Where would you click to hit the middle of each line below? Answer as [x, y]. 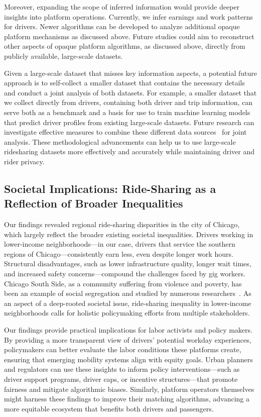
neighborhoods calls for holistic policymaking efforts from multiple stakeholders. [127, 313]
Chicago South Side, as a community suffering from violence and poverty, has [123, 283]
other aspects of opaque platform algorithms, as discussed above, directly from [125, 46]
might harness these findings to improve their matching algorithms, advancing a [127, 399]
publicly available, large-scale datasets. [63, 56]
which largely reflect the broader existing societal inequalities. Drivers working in [129, 234]
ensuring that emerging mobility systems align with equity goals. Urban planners [128, 359]
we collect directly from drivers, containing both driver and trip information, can [128, 102]
